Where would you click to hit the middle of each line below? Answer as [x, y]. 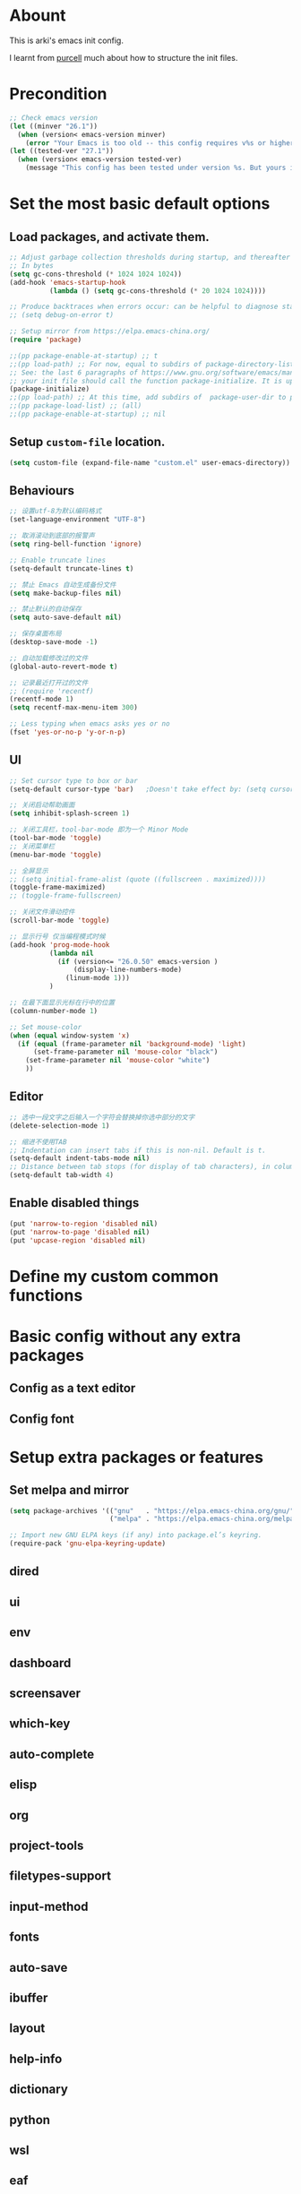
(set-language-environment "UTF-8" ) [77, 520]
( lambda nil [71, 953]
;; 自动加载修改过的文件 [49, 658]
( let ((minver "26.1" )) [54, 126]
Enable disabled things [74, 1203]
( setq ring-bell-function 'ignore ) [76, 544]
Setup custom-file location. [87, 442]
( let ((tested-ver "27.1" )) [62, 151]
